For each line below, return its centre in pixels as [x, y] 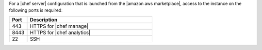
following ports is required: [36, 10]
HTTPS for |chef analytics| [60, 33]
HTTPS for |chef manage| [59, 26]
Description [44, 19]
